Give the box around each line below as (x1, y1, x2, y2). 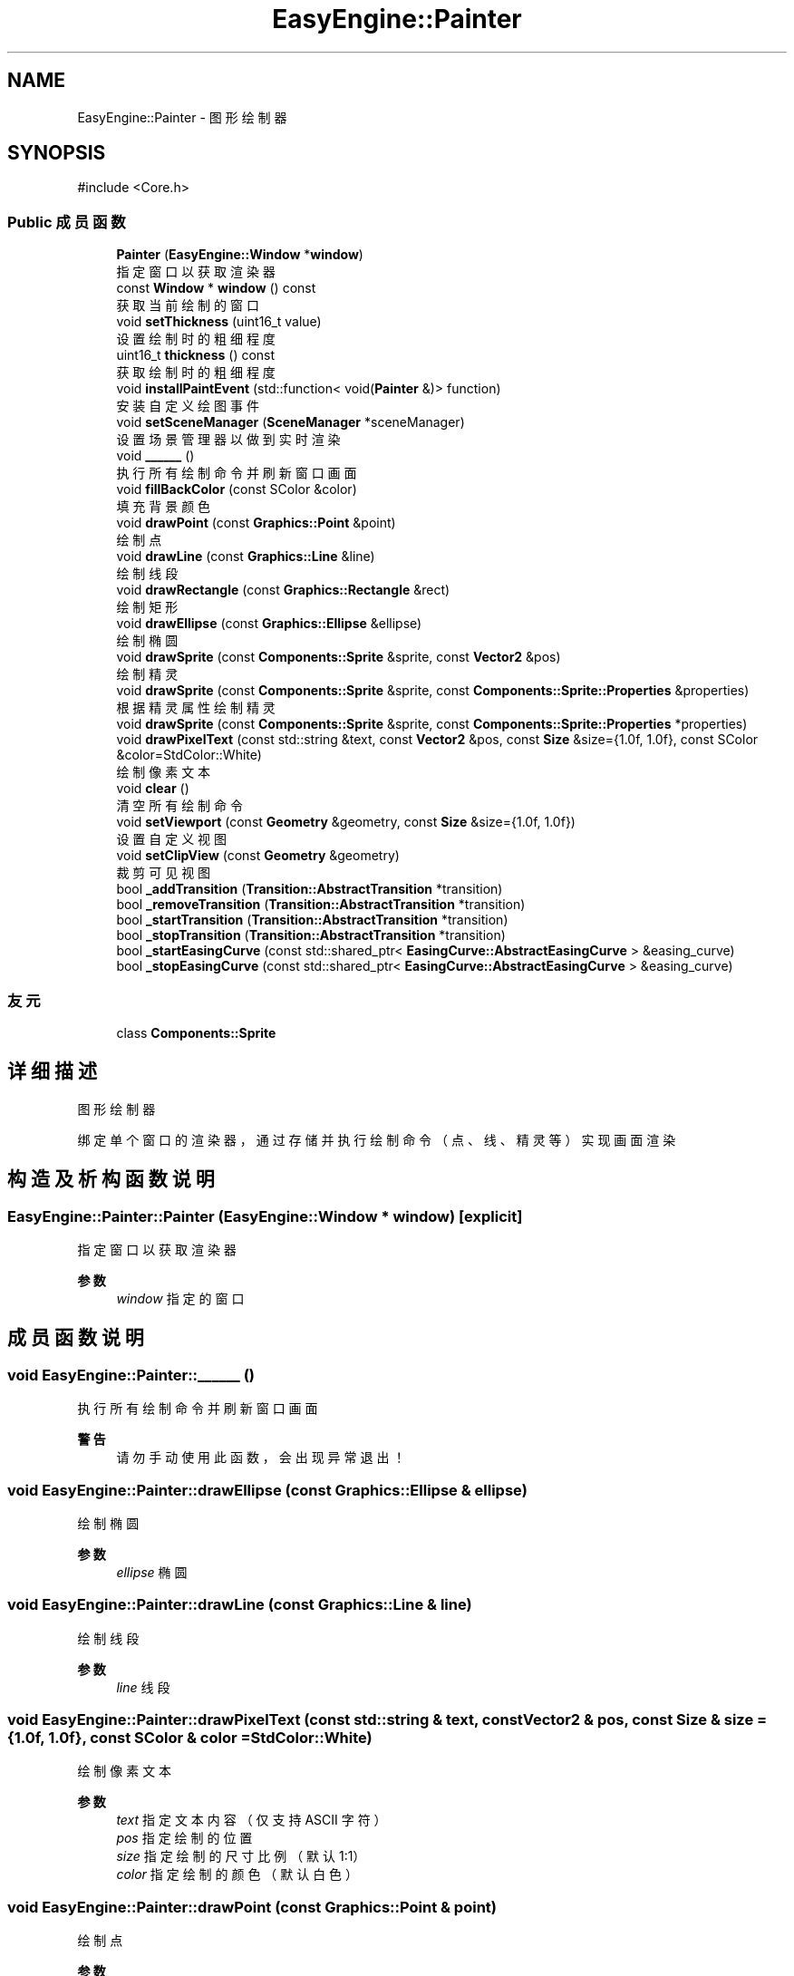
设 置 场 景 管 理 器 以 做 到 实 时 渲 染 (116, 431, 341, 448)
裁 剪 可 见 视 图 (116, 865, 211, 881)
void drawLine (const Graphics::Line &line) (116, 548, 375, 565)
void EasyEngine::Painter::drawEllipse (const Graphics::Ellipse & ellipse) (7, 1480, 528, 1499)
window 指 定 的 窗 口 (116, 1291, 245, 1306)
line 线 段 (116, 1679, 170, 1695)
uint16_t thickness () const (116, 347, 276, 363)
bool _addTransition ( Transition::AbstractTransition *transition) (116, 881, 503, 897)
